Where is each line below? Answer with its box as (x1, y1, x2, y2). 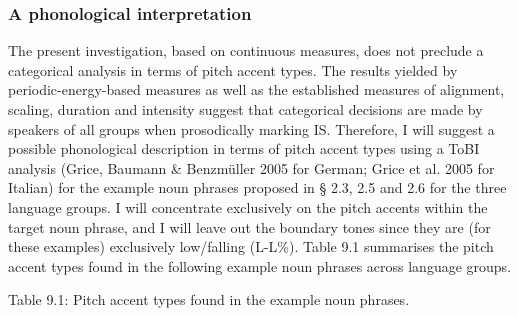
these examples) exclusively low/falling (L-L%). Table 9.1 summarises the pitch (8, 236, 494, 257)
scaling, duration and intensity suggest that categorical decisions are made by (8, 99, 483, 119)
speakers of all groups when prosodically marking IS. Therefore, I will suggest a (8, 118, 495, 139)
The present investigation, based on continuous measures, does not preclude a (8, 40, 484, 61)
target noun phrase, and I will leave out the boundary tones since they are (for (8, 216, 491, 237)
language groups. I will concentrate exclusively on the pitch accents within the (8, 196, 488, 217)
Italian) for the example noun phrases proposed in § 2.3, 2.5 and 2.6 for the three (8, 177, 507, 198)
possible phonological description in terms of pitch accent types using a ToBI (8, 138, 480, 159)
